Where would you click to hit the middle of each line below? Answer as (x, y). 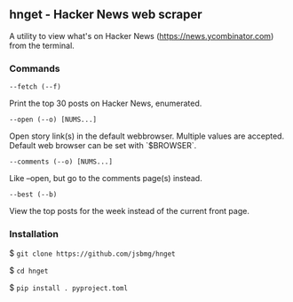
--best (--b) (33, 195)
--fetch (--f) (36, 87)
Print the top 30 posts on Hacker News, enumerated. (106, 103)
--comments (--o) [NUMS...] (61, 162)
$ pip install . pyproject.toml (69, 288)
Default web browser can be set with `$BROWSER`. (103, 146)
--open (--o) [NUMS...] (53, 120)
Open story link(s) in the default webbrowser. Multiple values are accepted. (147, 136)
